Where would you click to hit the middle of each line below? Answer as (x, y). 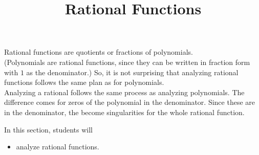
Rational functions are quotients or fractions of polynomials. (99, 52)
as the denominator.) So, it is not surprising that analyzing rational (132, 72)
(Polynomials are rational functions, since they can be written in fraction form (127, 62)
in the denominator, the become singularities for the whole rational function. (124, 112)
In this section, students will (48, 129)
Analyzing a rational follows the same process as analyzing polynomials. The (124, 92)
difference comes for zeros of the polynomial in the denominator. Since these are (129, 102)
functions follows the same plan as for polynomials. (84, 82)
